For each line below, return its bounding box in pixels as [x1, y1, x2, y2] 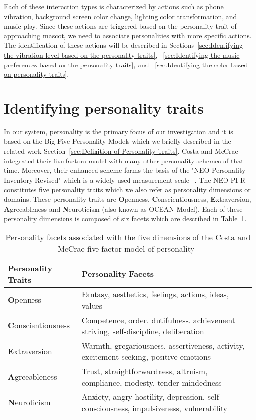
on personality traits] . [4, 69, 69, 79]
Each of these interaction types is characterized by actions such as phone [4, 1, 224, 11]
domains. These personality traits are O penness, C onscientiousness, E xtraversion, [4, 194, 251, 204]
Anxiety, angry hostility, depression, [81, 390, 205, 402]
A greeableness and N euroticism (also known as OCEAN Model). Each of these [4, 203, 243, 214]
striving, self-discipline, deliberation [81, 325, 204, 337]
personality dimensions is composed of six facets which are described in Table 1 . [4, 213, 247, 224]
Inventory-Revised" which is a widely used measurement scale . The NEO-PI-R [4, 174, 246, 185]
